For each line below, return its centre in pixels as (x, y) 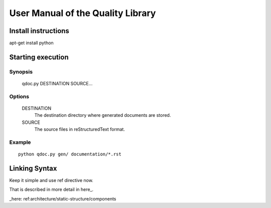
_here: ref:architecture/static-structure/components (63, 198)
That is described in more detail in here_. (51, 189)
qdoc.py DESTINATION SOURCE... (57, 84)
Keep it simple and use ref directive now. (51, 180)
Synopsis (21, 72)
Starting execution (39, 57)
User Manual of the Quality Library (83, 13)
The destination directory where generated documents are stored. (103, 115)
